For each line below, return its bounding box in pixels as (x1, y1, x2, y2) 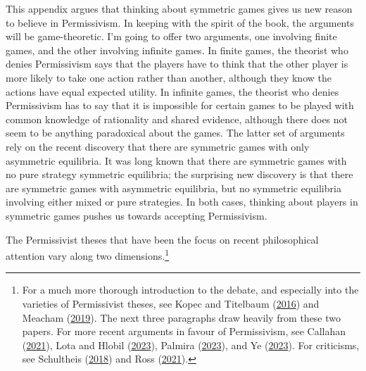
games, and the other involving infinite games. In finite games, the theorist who (6, 42, 348, 57)
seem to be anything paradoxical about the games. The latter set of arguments (6, 125, 345, 140)
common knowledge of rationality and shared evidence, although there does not (6, 111, 348, 126)
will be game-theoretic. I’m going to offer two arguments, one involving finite (6, 29, 337, 44)
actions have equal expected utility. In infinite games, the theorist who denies (6, 84, 339, 99)
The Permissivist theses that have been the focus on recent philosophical (6, 232, 319, 246)
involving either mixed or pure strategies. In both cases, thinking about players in (6, 194, 358, 209)
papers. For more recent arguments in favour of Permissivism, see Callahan (22, 324, 346, 339)
